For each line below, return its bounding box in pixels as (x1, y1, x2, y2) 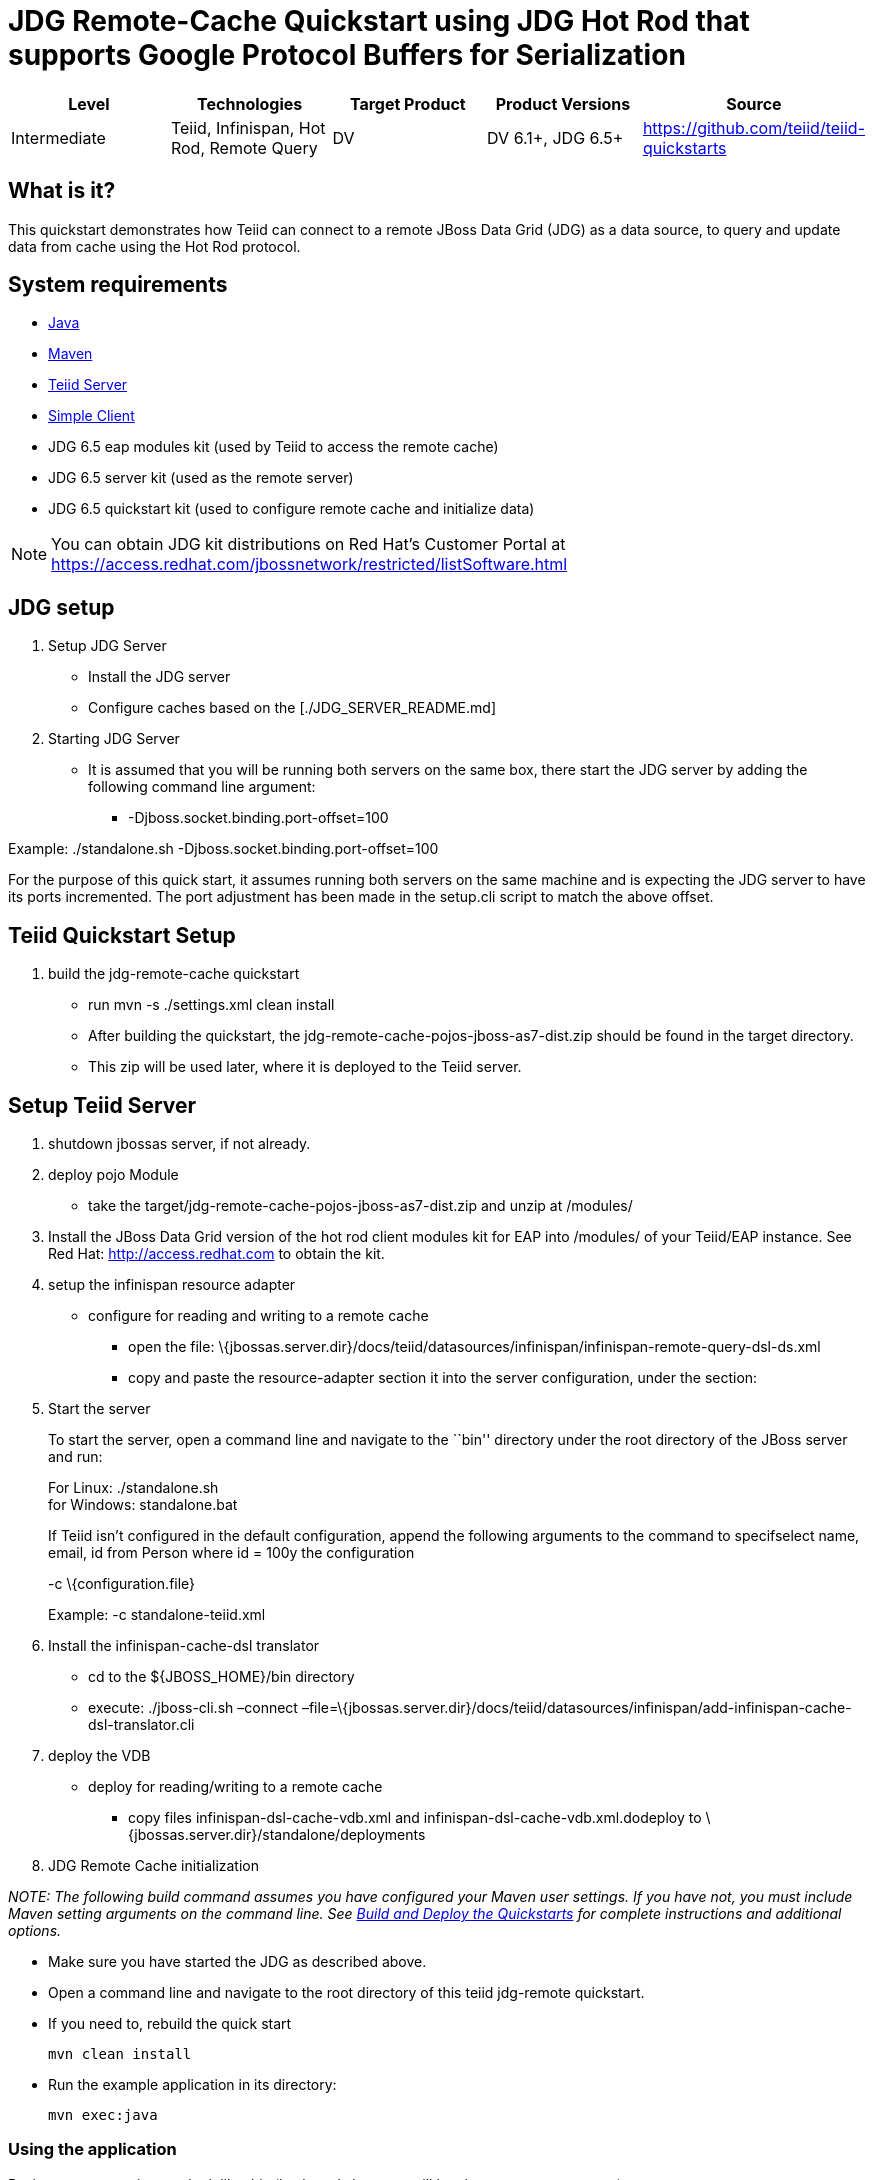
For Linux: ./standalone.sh (48, 1478, 219, 1496)
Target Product (349, 93, 466, 114)
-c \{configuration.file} (48, 1574, 196, 1592)
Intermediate (11, 127, 106, 148)
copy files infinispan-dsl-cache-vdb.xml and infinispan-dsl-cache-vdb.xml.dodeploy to (128, 1808, 702, 1826)
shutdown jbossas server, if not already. (48, 1134, 311, 1152)
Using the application (8, 2139, 177, 2160)
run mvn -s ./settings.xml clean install (88, 996, 335, 1014)
